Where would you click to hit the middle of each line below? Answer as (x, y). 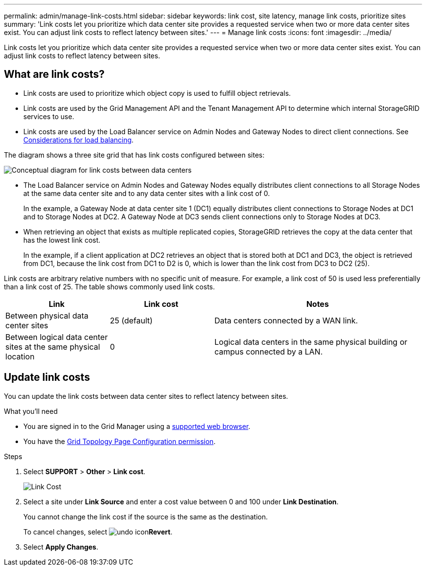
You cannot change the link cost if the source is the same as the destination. (146, 517)
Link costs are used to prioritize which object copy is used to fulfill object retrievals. (157, 93)
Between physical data (47, 315)
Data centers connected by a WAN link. (286, 320)
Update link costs (47, 377)
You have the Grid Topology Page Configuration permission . (120, 441)
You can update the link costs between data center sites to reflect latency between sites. (146, 396)
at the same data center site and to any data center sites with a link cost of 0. (147, 193)
